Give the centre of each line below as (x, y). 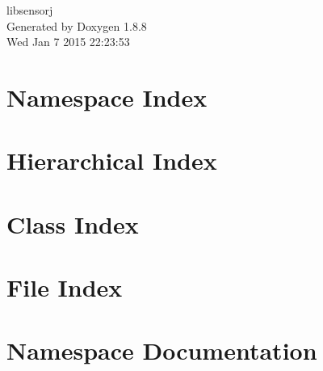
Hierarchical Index (112, 160)
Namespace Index (107, 97)
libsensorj (30, 10)
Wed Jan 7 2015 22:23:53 (68, 42)
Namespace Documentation (162, 350)
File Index (65, 287)
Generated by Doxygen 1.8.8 (77, 25)
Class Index (73, 223)
